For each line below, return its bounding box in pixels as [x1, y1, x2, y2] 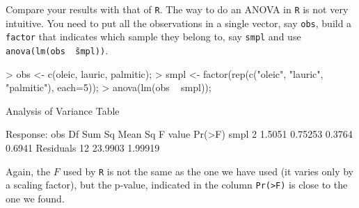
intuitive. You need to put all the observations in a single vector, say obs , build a [6, 15, 352, 30]
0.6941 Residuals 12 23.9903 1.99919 [6, 141, 160, 154]
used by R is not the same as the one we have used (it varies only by [63, 163, 354, 178]
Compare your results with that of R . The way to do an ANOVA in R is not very [6, 2, 349, 16]
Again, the [6, 163, 51, 178]
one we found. [6, 191, 65, 205]
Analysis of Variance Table [6, 103, 120, 118]
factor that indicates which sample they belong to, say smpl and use [6, 29, 301, 44]
